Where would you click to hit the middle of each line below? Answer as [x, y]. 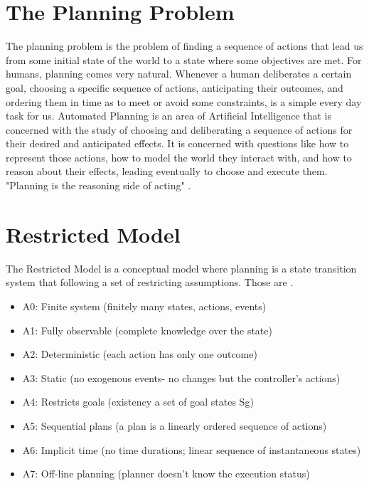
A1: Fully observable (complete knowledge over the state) [147, 330]
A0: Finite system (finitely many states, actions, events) [144, 306]
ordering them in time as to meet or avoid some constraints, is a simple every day [184, 101]
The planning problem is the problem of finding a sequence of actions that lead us [184, 46]
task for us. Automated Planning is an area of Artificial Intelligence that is [169, 116]
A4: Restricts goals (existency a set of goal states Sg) [138, 402]
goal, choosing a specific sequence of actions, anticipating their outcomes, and [175, 87]
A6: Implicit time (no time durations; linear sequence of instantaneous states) [192, 449]
